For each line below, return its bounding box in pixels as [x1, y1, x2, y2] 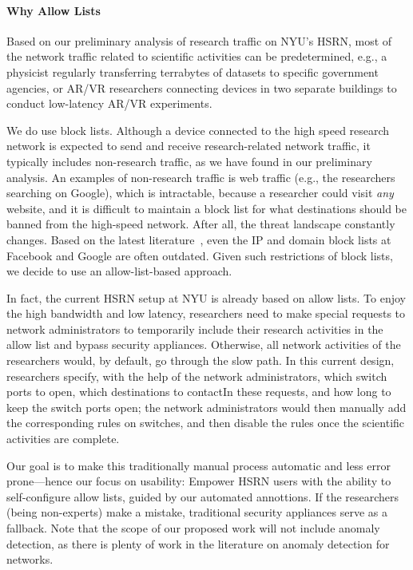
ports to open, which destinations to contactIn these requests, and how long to [6, 383, 391, 400]
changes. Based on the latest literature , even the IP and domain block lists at [6, 231, 391, 247]
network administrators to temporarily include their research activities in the [6, 320, 383, 337]
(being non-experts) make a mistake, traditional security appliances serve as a [6, 504, 387, 521]
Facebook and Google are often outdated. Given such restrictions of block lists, [6, 247, 393, 263]
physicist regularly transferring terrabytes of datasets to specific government [6, 63, 379, 80]
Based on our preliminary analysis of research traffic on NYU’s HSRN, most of [6, 32, 392, 49]
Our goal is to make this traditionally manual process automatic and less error [6, 457, 391, 473]
